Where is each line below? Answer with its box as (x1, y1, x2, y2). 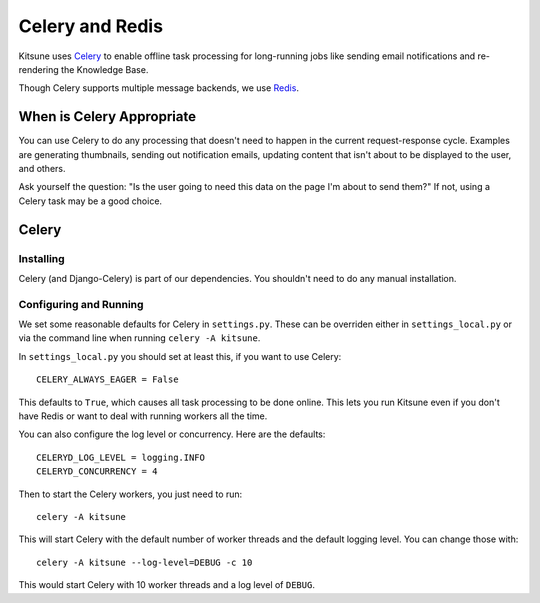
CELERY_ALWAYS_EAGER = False (36, 374, 179, 385)
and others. (18, 163, 66, 175)
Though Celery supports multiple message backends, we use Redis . (18, 82, 300, 94)
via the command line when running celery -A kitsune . (18, 332, 261, 344)
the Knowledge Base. (60, 63, 149, 75)
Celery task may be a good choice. (18, 195, 163, 207)
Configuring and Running (18, 297, 144, 311)
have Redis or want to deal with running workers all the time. (18, 410, 268, 422)
